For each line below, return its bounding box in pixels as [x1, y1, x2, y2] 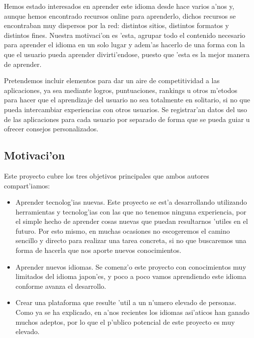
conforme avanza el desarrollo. [15, 280, 106, 291]
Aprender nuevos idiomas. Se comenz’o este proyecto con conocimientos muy [15, 261, 246, 272]
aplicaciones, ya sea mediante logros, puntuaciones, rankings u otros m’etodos [4, 85, 238, 95]
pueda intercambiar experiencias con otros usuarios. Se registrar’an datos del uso [4, 104, 247, 114]
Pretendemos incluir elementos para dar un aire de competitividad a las [4, 75, 220, 86]
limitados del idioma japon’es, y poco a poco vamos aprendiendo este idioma [15, 271, 247, 281]
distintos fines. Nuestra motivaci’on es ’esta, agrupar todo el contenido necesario [4, 30, 246, 40]
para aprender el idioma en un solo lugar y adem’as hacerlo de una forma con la [4, 39, 245, 50]
